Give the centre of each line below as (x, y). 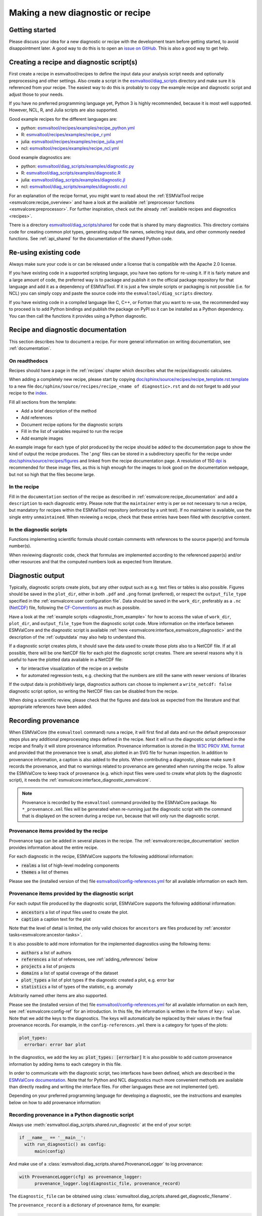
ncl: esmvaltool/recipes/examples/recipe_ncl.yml (70, 148)
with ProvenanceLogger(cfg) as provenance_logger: (81, 1177)
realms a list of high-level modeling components (70, 865)
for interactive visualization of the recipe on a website (75, 668)
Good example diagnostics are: (40, 157)
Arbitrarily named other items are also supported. (58, 996)
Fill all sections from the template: (43, 402)
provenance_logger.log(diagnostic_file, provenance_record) (107, 1183)
